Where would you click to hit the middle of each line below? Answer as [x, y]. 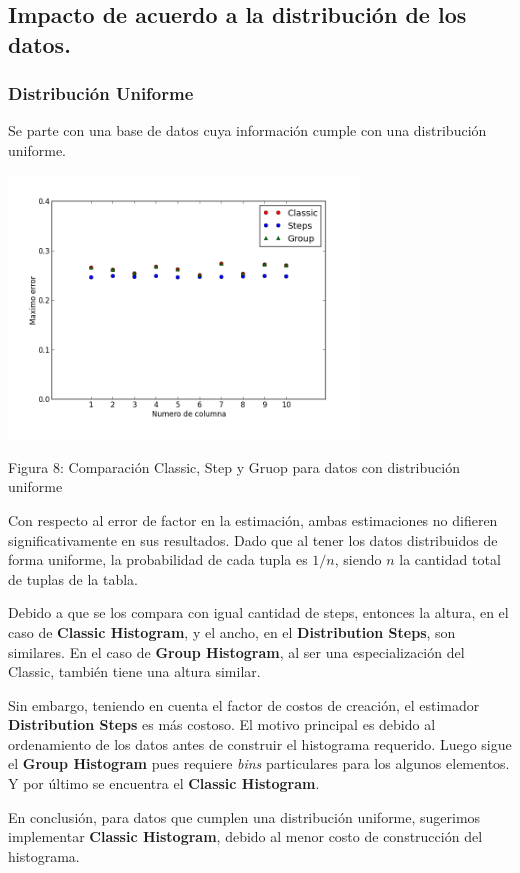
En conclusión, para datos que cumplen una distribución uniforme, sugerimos [244, 816]
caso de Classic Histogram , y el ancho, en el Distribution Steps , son [232, 631]
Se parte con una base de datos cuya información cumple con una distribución [247, 130]
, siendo [358, 559]
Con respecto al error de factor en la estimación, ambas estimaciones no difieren [253, 519]
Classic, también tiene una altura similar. [134, 671]
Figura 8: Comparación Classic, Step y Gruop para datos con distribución [234, 466]
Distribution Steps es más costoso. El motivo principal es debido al [222, 724]
